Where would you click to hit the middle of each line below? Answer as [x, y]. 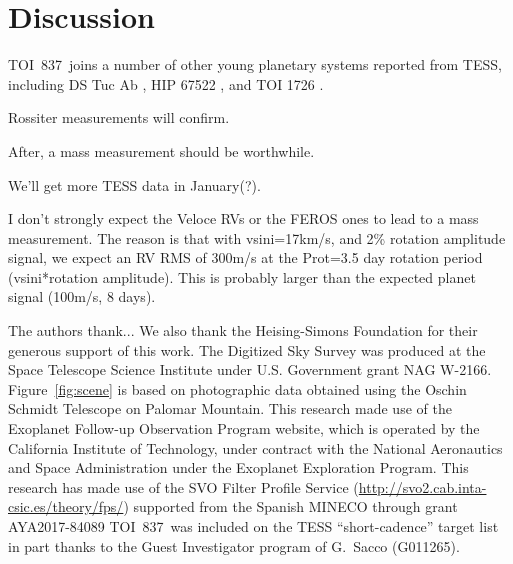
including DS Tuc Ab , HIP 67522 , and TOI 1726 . [166, 83]
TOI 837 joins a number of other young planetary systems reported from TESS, [255, 64]
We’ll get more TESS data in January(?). [134, 184]
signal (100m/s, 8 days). [82, 296]
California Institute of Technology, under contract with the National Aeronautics [255, 447]
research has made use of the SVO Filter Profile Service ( [183, 486]
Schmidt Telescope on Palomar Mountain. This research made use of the [230, 408]
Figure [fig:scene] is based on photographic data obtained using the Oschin [237, 388]
